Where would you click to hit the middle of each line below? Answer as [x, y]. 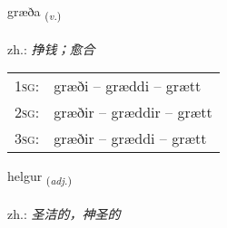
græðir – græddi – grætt [130, 138]
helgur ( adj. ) [39, 177]
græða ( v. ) [35, 12]
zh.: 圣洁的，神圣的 [64, 214]
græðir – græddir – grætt [133, 112]
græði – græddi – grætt [128, 86]
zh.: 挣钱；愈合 [51, 48]
